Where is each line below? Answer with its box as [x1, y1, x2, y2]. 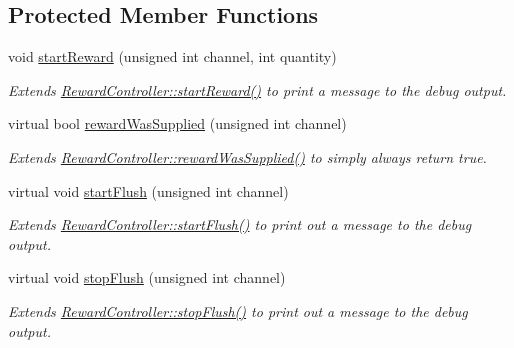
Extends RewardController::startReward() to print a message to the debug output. [8, 79, 507, 100]
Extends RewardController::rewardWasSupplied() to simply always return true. [8, 146, 487, 167]
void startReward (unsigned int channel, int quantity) [8, 46, 337, 67]
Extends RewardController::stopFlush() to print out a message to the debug [8, 300, 468, 321]
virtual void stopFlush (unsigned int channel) [8, 267, 286, 288]
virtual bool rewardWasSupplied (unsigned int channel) [8, 113, 347, 134]
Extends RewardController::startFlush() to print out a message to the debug [8, 214, 472, 235]
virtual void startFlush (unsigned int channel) [8, 180, 289, 201]
